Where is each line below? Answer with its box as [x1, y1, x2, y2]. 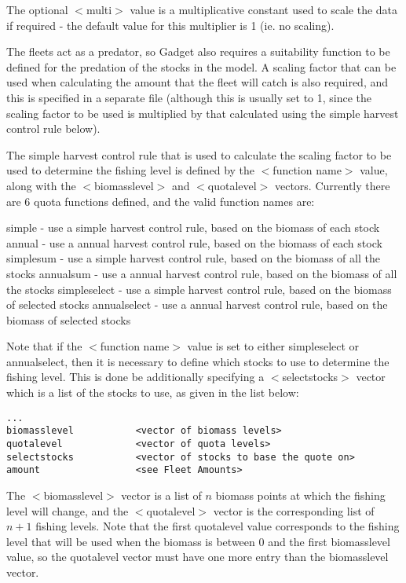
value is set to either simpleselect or [187, 338, 360, 354]
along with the [6, 177, 76, 193]
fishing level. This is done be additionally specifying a [6, 368, 265, 385]
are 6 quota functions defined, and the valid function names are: [6, 192, 315, 209]
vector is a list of [121, 486, 202, 503]
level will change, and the [6, 502, 129, 519]
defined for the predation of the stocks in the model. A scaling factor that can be [6, 58, 397, 75]
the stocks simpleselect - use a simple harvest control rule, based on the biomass [6, 280, 392, 297]
